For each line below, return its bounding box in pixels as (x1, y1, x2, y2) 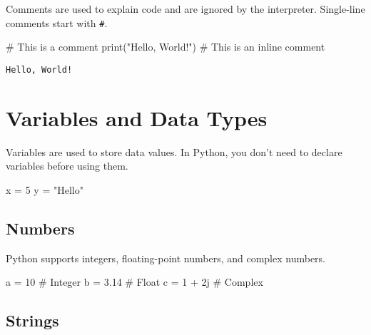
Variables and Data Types (6, 103, 268, 132)
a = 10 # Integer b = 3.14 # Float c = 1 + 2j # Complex (6, 274, 263, 289)
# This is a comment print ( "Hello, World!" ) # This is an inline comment (6, 39, 325, 54)
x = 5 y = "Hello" (6, 182, 83, 197)
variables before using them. (6, 158, 128, 173)
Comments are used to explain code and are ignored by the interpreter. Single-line (6, 1, 365, 16)
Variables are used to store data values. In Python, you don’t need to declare (6, 144, 342, 159)
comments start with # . (6, 15, 108, 30)
